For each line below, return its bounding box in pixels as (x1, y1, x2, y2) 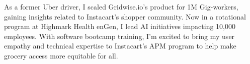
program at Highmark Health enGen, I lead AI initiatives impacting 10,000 (4, 21, 235, 31)
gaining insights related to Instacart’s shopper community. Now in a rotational (4, 11, 246, 21)
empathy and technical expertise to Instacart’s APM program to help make (4, 40, 236, 51)
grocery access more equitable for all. (4, 50, 118, 60)
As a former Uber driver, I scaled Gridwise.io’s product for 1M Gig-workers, (4, 1, 238, 11)
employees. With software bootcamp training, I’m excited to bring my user (4, 30, 235, 41)
